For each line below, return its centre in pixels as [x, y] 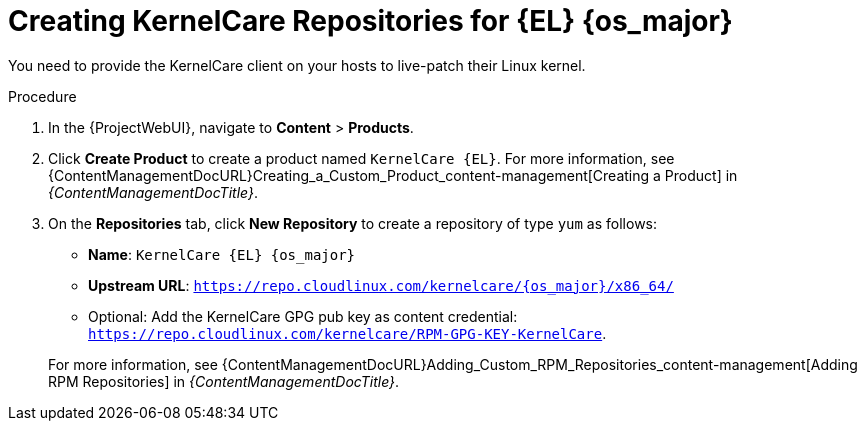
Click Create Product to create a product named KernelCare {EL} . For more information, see [361, 158]
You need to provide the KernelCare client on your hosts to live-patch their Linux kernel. [297, 65]
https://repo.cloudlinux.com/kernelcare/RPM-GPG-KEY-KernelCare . [347, 333]
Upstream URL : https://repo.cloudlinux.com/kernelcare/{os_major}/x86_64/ [381, 285]
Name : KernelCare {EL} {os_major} [222, 254]
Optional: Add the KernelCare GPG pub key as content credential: [303, 316]
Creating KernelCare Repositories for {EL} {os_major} [370, 21]
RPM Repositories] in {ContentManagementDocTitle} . [224, 381]
